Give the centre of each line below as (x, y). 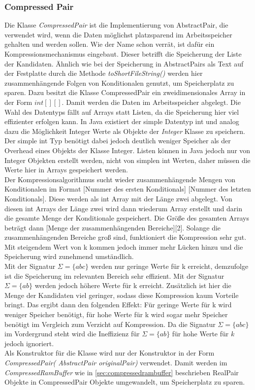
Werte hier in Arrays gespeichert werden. (66, 170)
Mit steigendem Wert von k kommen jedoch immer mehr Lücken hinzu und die (124, 246)
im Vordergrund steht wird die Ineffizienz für (72, 334)
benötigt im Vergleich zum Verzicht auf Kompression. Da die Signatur (110, 324)
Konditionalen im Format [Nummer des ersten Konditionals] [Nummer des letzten (128, 189)
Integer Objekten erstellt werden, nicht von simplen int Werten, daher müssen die (127, 160)
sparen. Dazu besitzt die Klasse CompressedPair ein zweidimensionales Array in (125, 92)
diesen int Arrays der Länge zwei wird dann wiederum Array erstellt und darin (124, 208)
